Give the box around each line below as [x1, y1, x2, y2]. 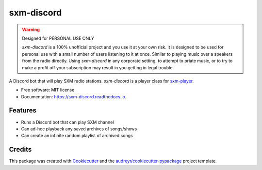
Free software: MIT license [21, 87, 75, 93]
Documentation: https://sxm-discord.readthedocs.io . [21, 93, 127, 99]
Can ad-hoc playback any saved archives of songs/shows [21, 126, 137, 132]
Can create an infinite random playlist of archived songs [21, 133, 133, 139]
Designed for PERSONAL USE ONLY [22, 35, 95, 41]
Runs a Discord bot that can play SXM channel [21, 119, 114, 125]
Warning [22, 27, 40, 32]
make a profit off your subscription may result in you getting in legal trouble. [22, 64, 174, 70]
